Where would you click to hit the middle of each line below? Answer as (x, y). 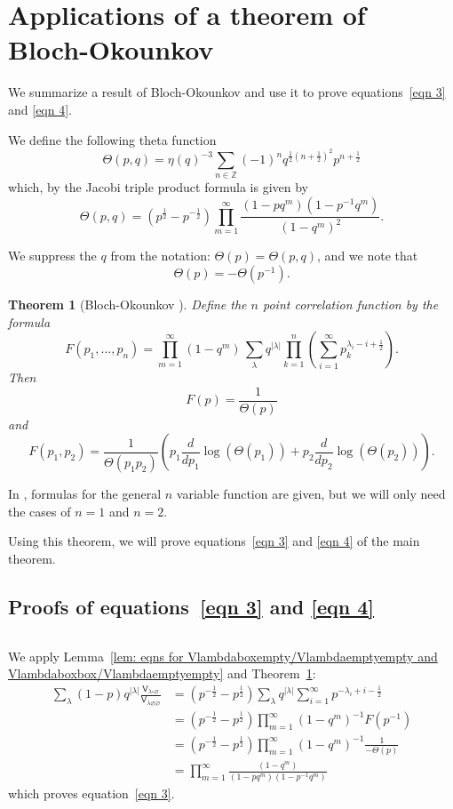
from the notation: (160, 256)
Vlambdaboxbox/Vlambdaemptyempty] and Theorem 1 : (162, 673)
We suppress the (52, 256)
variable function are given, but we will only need (311, 493)
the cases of (40, 511)
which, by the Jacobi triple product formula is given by (158, 187)
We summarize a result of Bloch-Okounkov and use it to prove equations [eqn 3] (227, 92)
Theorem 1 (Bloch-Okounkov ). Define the (127, 304)
